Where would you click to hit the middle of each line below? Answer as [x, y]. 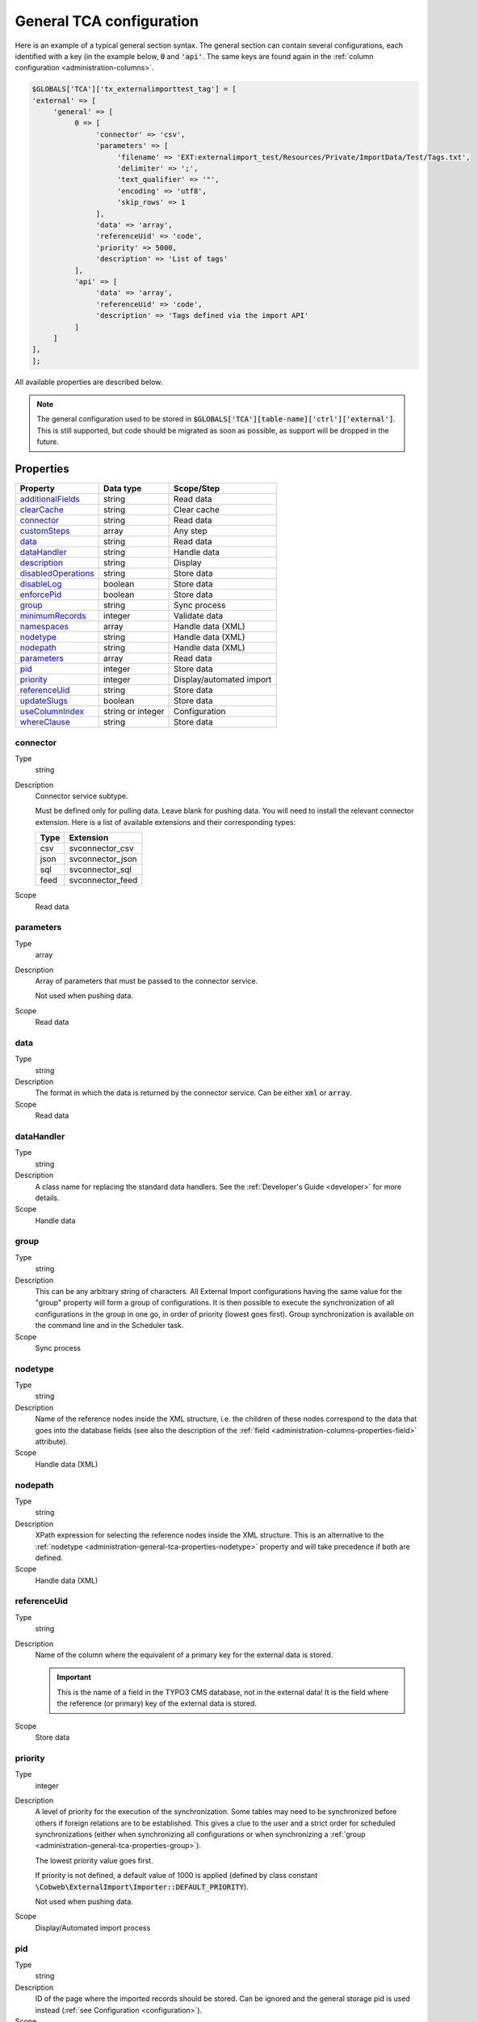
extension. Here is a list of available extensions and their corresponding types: [166, 822]
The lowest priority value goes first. [94, 1860]
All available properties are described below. [89, 382]
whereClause [45, 722]
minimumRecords [53, 616]
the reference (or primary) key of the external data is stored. [157, 1703]
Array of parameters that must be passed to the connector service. [147, 981]
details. [47, 1198]
